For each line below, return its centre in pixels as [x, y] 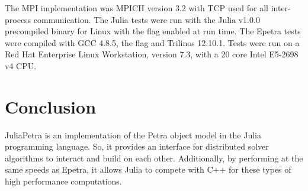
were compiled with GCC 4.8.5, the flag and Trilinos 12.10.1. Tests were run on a [152, 42]
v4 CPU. [21, 65]
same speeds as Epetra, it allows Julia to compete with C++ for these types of [148, 169]
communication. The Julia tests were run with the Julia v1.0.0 [147, 19]
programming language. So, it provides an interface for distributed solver [137, 146]
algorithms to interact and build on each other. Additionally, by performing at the [154, 158]
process [18, 19]
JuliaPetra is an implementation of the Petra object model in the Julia [133, 135]
